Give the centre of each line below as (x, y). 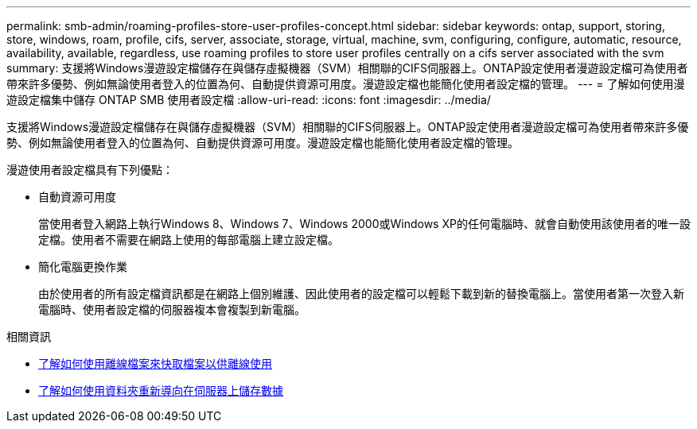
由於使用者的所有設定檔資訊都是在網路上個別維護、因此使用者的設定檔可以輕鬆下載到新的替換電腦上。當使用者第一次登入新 (361, 294)
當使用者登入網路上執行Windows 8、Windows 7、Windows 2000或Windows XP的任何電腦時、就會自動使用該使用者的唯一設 (364, 224)
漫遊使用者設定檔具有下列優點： (90, 170)
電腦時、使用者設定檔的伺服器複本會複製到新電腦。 (172, 309)
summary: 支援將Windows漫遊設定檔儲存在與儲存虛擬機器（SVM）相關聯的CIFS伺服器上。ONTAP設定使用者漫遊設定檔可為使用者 (347, 68)
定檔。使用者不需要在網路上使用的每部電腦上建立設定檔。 (189, 240)
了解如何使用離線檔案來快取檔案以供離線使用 (155, 363)
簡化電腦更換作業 (83, 267)
